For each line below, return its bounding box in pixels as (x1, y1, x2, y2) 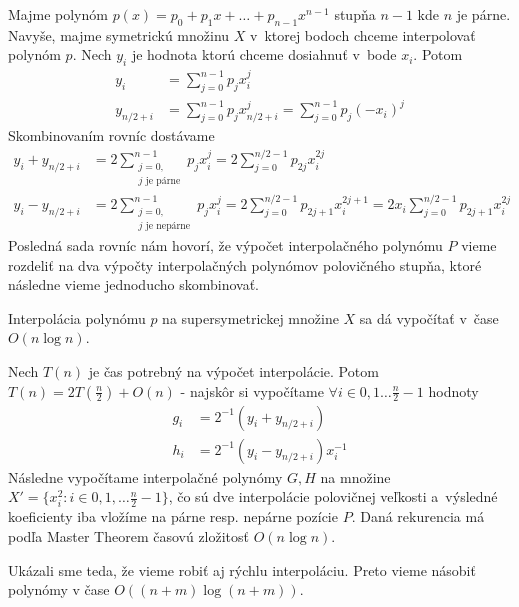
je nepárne (145, 220, 191, 231)
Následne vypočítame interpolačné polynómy (8, 466, 283, 487)
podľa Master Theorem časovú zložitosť (8, 526, 250, 547)
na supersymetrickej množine (162, 307, 339, 328)
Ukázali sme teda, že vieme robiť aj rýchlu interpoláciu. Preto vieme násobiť (8, 559, 476, 580)
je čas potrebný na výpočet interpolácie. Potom (88, 361, 379, 382)
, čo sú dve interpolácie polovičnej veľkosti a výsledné (168, 486, 498, 507)
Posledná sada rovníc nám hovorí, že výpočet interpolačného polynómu (8, 235, 443, 256)
